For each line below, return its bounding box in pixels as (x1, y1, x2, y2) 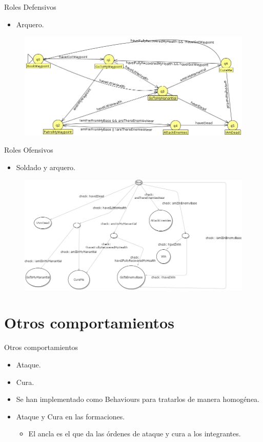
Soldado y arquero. (16, 161, 76, 172)
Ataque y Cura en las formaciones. (16, 411, 125, 421)
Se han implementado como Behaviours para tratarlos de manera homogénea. (16, 394, 259, 404)
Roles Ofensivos (4, 144, 53, 155)
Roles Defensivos (4, 2, 56, 12)
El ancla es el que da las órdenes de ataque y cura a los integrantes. (28, 428, 241, 439)
